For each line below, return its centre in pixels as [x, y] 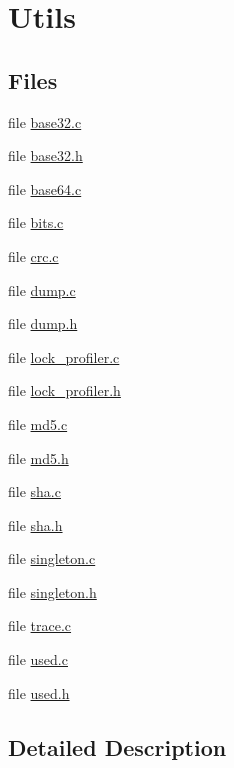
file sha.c [34, 491]
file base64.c [45, 188]
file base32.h [45, 155]
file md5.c [38, 423]
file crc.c [33, 255]
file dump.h [43, 323]
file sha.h [35, 524]
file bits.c [36, 222]
